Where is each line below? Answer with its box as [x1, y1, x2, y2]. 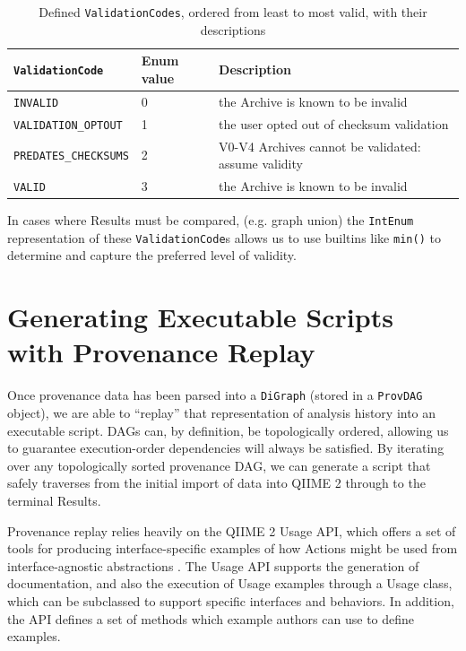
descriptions [200, 20, 266, 39]
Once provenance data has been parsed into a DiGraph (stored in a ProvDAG [7, 386, 423, 404]
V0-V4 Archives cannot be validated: [219, 136, 421, 155]
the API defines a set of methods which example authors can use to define [7, 609, 415, 628]
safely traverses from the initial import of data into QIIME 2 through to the [7, 473, 426, 492]
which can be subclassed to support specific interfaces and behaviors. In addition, [7, 591, 454, 610]
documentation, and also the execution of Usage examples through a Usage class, [7, 574, 453, 593]
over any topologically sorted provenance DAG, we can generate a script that [7, 456, 431, 474]
